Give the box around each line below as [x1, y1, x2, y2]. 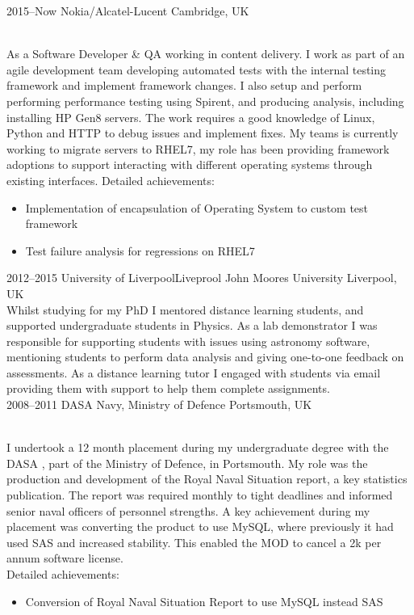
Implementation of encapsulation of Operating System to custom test [25, 199, 369, 216]
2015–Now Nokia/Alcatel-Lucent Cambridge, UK [6, 2, 249, 19]
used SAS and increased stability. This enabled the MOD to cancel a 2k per [6, 533, 382, 550]
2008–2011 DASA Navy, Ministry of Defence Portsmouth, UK [6, 396, 312, 413]
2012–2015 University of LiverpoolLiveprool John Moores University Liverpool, [6, 269, 397, 286]
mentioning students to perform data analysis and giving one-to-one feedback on [6, 348, 404, 365]
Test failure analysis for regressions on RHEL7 [25, 242, 255, 259]
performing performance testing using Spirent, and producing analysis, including [6, 92, 404, 109]
